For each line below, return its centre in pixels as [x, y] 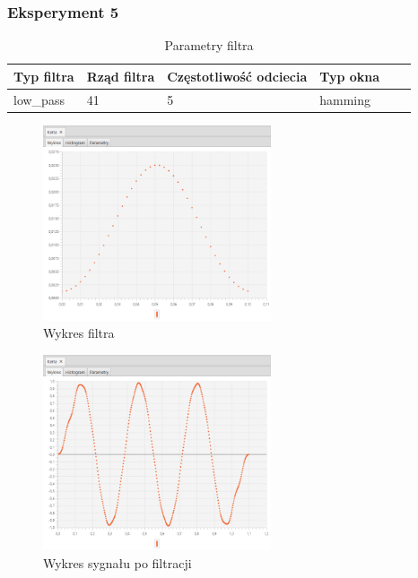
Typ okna [350, 76]
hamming [345, 99]
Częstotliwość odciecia [237, 76]
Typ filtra [44, 76]
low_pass [39, 99]
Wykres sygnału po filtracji [118, 562]
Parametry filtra [209, 45]
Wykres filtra [79, 333]
